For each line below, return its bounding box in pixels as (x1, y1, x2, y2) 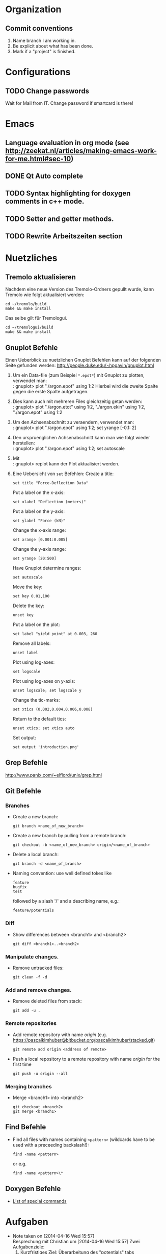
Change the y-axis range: (12, 546, 66, 552)
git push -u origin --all (12, 1071, 68, 1076)
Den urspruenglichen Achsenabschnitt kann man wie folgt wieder (12, 434, 150, 440)
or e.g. (12, 1160, 27, 1167)
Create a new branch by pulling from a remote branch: (12, 833, 127, 839)
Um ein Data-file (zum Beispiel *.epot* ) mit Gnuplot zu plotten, (12, 372, 145, 378)
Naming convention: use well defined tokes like (12, 870, 112, 877)
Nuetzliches (5, 252, 58, 264)
